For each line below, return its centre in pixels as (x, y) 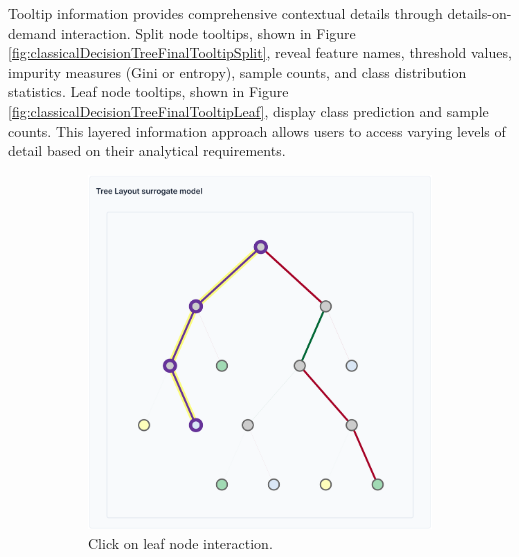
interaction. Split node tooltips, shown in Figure (208, 32)
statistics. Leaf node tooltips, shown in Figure (148, 91)
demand (32, 32)
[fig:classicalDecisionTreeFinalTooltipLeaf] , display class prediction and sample (248, 110)
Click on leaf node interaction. (180, 543)
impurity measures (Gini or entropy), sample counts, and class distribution (237, 71)
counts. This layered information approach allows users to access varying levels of (257, 130)
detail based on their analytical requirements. (147, 150)
